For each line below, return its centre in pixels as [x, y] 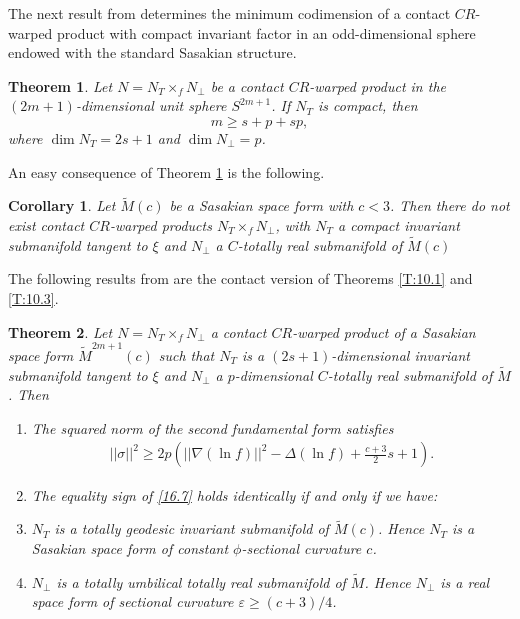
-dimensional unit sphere [151, 105]
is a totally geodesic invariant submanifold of [191, 528]
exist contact [46, 224]
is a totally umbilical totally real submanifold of [201, 581]
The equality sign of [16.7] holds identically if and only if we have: [234, 494]
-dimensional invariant [401, 354]
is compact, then [368, 105]
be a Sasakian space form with [261, 205]
